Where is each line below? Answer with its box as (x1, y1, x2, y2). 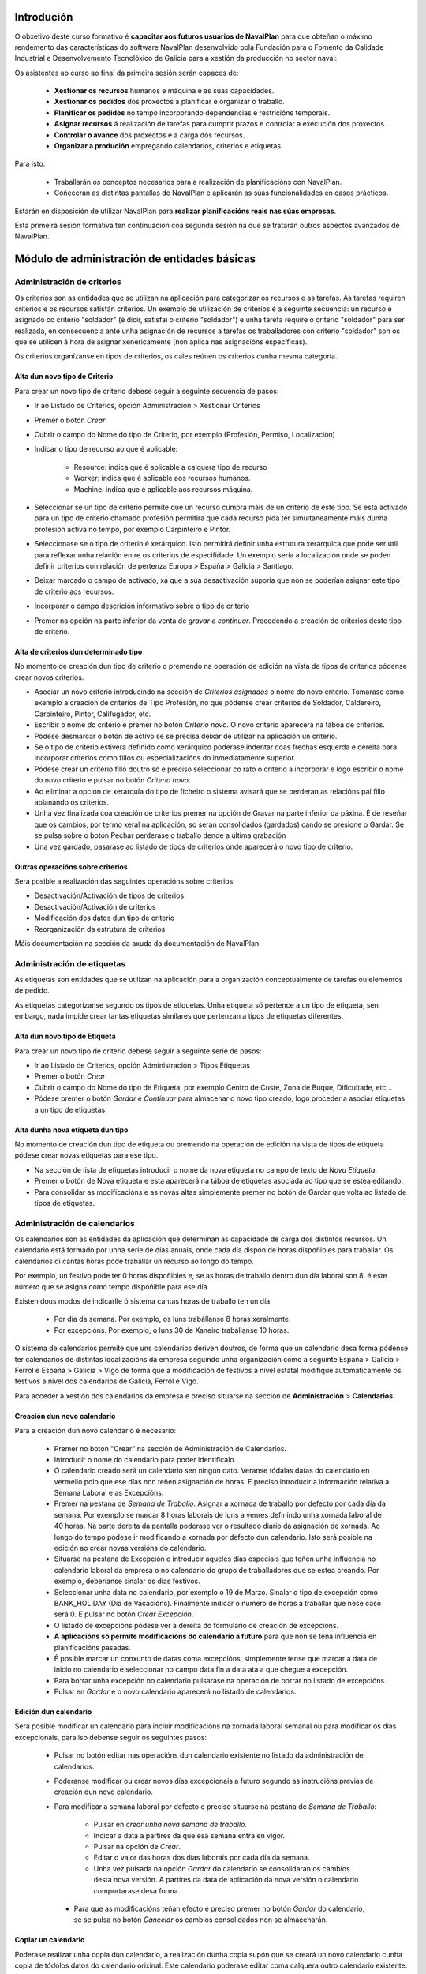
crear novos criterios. (14, 672, 84, 682)
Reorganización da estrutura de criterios (34, 924, 166, 933)
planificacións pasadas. (54, 1642, 132, 1652)
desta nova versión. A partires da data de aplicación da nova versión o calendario (93, 1875, 359, 1885)
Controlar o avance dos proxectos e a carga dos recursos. (54, 130, 245, 140)
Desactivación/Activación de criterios (34, 902, 156, 911)
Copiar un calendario (14, 1935, 85, 1945)
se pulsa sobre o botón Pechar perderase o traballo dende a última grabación (34, 831, 286, 840)
